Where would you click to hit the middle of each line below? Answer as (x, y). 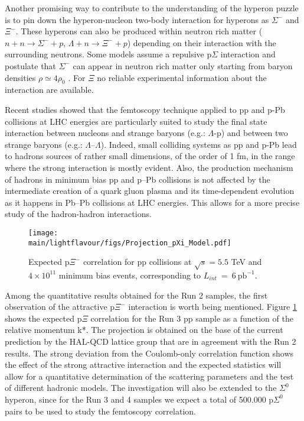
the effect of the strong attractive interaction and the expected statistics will (143, 365)
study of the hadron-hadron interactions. (78, 214)
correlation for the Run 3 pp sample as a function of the (192, 318)
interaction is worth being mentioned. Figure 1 (213, 307)
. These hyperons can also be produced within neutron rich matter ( (139, 31)
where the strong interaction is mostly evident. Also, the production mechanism (149, 167)
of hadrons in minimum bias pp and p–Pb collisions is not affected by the (138, 179)
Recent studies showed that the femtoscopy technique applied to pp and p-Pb (145, 109)
